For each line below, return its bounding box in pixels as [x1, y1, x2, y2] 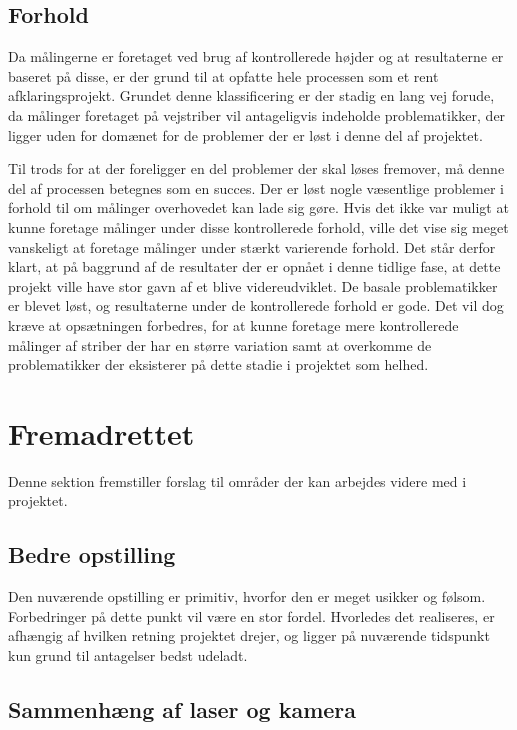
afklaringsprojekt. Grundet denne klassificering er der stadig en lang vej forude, [8, 85, 495, 106]
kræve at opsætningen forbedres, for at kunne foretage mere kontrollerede [8, 314, 459, 335]
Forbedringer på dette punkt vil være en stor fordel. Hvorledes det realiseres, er [8, 605, 495, 626]
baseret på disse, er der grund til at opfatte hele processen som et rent [8, 65, 439, 86]
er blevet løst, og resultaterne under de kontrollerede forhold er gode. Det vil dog [8, 295, 504, 316]
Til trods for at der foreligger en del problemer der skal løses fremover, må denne [8, 158, 505, 179]
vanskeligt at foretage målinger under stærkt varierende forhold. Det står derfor [8, 236, 496, 257]
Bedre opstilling [8, 539, 176, 570]
